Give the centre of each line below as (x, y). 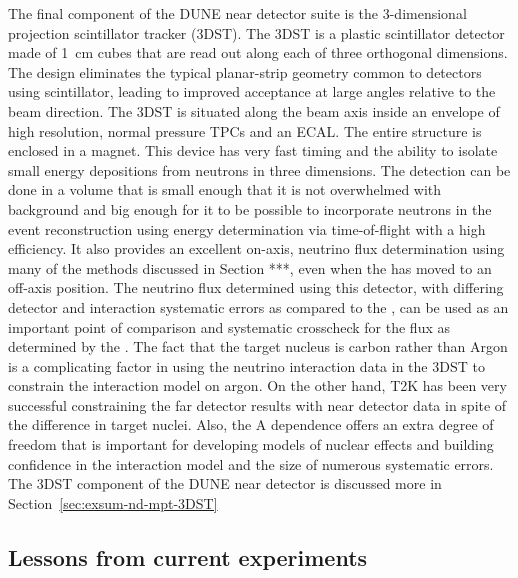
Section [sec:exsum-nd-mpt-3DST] (113, 502)
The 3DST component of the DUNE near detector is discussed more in (225, 483)
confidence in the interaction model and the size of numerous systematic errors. (251, 463)
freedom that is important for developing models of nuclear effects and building (251, 444)
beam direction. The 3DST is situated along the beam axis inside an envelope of (254, 110)
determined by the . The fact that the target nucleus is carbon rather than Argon (258, 346)
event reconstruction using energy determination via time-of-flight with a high (247, 228)
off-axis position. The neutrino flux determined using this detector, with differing (256, 287)
